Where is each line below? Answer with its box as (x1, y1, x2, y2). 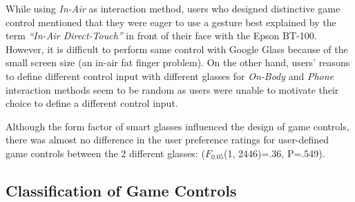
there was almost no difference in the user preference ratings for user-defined (6, 132, 329, 147)
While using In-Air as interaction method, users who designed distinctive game (6, 1, 340, 15)
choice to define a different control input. (6, 96, 178, 110)
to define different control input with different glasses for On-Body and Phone (6, 68, 334, 83)
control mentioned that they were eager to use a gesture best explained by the (6, 14, 336, 29)
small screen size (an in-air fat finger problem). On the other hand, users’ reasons (6, 55, 350, 70)
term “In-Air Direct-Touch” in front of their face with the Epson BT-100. (6, 28, 317, 43)
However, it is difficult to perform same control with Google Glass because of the (6, 41, 348, 56)
